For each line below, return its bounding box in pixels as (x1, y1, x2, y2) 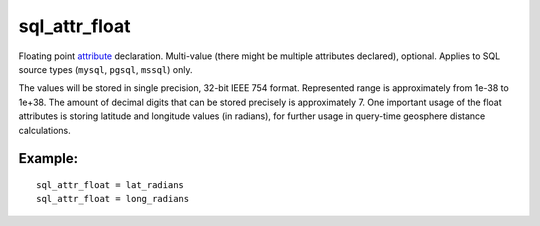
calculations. (18, 124, 71, 136)
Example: (18, 150, 79, 167)
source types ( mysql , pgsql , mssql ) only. (18, 63, 193, 75)
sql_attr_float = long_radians (36, 193, 190, 205)
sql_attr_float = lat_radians (36, 179, 185, 190)
